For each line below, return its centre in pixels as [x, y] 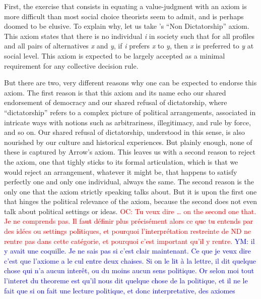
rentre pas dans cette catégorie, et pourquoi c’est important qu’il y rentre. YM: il [129, 241]
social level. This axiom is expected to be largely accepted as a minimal [115, 55]
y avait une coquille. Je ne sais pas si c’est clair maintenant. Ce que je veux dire [127, 251]
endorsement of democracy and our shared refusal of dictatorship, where [116, 102]
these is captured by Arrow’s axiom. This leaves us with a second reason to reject [130, 152]
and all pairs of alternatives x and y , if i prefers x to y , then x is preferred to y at [129, 46]
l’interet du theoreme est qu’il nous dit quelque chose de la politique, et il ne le [126, 281]
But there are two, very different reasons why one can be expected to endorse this [130, 83]
